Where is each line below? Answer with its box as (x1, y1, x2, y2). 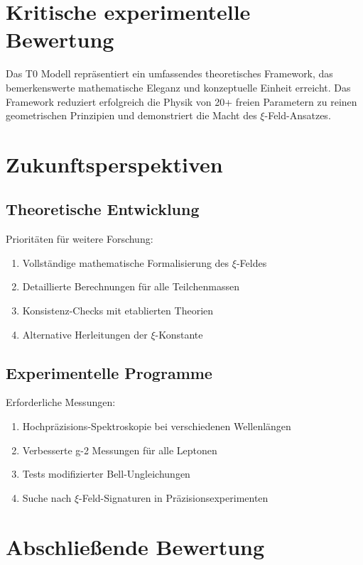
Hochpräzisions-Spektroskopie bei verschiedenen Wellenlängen (22, 419, 291, 434)
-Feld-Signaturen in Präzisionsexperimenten (79, 490, 269, 505)
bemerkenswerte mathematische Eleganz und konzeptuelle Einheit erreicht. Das (6, 79, 351, 94)
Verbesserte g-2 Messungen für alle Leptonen (22, 442, 217, 457)
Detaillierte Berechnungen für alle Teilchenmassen (22, 279, 239, 294)
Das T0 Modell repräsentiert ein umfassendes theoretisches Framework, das (6, 66, 333, 81)
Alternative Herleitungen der (22, 327, 148, 341)
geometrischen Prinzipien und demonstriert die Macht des (6, 108, 257, 123)
